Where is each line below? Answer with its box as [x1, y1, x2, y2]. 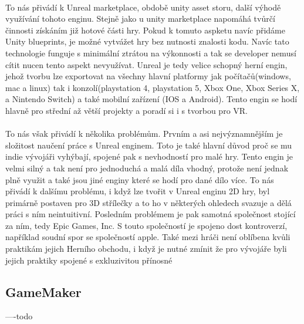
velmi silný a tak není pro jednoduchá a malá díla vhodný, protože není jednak [5, 161, 289, 174]
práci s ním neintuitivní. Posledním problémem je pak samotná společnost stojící [5, 208, 296, 220]
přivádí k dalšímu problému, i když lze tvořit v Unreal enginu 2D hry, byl [5, 185, 270, 197]
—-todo [5, 310, 33, 322]
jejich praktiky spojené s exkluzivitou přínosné [5, 254, 173, 266]
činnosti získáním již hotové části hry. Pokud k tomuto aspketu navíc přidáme [5, 23, 285, 36]
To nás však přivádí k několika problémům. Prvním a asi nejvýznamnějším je [5, 127, 283, 140]
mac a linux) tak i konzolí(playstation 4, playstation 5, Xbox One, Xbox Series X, [5, 81, 300, 93]
